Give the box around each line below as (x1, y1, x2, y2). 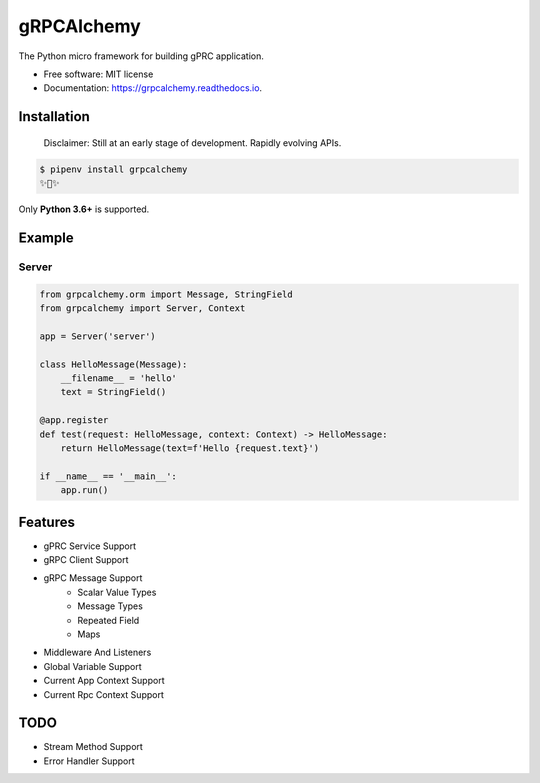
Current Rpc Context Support (43, 688, 164, 700)
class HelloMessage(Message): (39, 358, 188, 370)
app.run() (60, 485, 109, 496)
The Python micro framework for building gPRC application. (18, 50, 265, 62)
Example (18, 229, 74, 246)
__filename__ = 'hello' (60, 373, 177, 384)
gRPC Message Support (43, 572, 143, 584)
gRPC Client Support (43, 554, 129, 566)
